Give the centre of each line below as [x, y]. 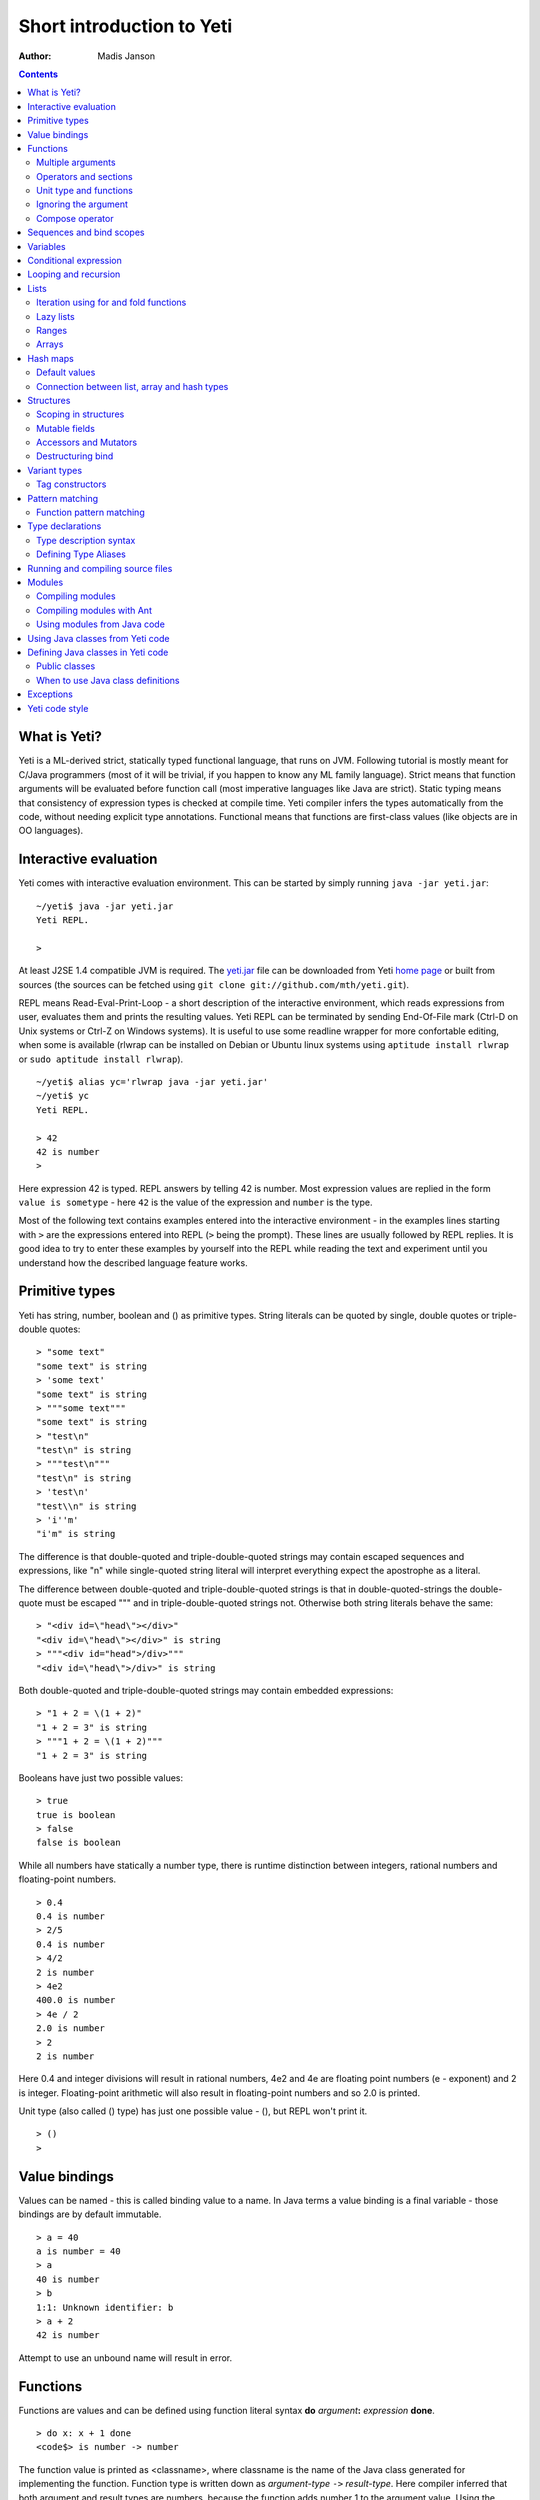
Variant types [55, 470]
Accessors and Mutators [87, 442]
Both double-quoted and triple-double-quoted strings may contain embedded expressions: [206, 1690]
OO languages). [51, 831]
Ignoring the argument [82, 204]
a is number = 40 [78, 2251]
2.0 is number [70, 2028]
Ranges [52, 330]
